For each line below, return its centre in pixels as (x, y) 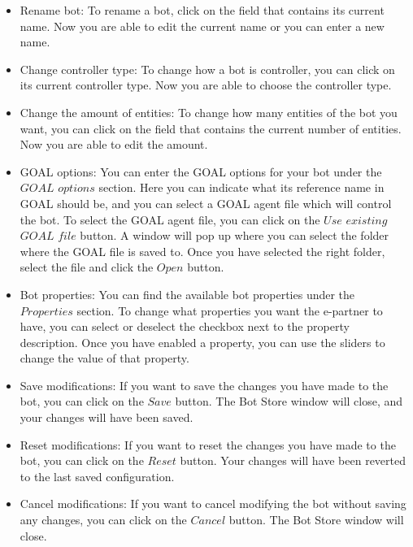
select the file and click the (87, 267)
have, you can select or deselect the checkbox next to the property (185, 326)
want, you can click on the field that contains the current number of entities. (211, 128)
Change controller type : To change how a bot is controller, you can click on (207, 69)
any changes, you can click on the (103, 520)
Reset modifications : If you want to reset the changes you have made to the (208, 444)
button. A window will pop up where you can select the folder (235, 235)
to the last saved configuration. (97, 476)
